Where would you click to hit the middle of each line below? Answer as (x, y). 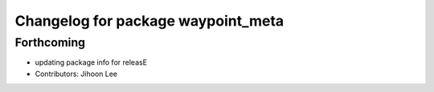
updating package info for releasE (91, 62)
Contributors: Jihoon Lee (76, 74)
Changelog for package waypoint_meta (149, 21)
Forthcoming (50, 42)
